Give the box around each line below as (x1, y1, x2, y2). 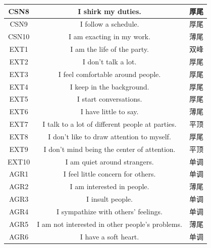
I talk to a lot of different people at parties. (42, 119, 177, 129)
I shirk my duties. (78, 6, 141, 16)
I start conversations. (77, 94, 142, 104)
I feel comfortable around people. (58, 68, 161, 79)
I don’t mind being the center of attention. (43, 143, 176, 154)
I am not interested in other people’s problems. (37, 218, 182, 229)
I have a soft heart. (80, 231, 139, 241)
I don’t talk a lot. (82, 56, 137, 66)
